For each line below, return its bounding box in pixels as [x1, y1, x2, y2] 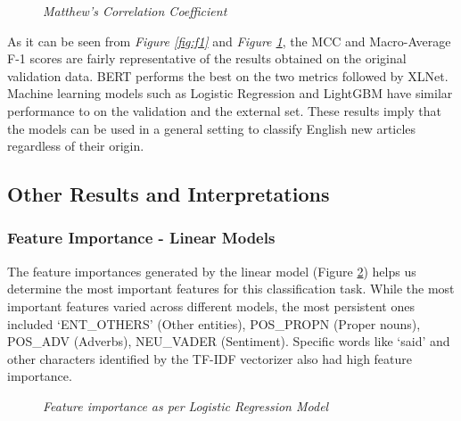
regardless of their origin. [7, 136, 144, 155]
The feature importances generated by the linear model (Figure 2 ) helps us [7, 261, 416, 280]
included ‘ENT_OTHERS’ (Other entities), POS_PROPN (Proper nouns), [7, 314, 421, 333]
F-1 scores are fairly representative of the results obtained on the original [7, 49, 407, 68]
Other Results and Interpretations [7, 180, 330, 208]
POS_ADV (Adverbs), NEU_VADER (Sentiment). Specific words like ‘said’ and [7, 332, 450, 351]
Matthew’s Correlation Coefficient [43, 2, 227, 20]
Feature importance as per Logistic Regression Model [43, 396, 329, 415]
